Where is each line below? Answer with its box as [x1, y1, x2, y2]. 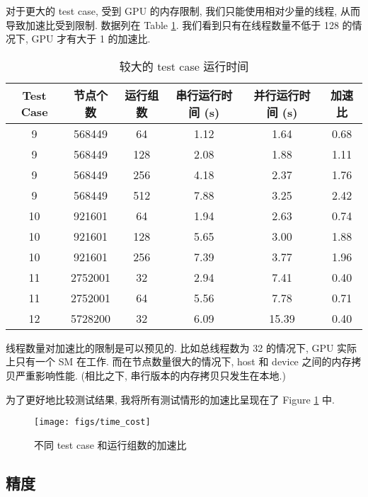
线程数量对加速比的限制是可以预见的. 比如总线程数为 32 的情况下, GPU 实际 [6, 340, 357, 355]
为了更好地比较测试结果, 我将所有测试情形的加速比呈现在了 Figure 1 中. [6, 392, 335, 406]
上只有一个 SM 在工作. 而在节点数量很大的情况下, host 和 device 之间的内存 [6, 354, 352, 369]
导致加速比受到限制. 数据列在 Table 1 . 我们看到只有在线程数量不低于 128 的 [6, 17, 352, 32]
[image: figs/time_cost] [34, 417, 151, 428]
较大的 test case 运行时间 [119, 57, 249, 74]
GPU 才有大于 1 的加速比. [31, 31, 151, 46]
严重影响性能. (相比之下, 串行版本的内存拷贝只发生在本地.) [15, 367, 286, 382]
